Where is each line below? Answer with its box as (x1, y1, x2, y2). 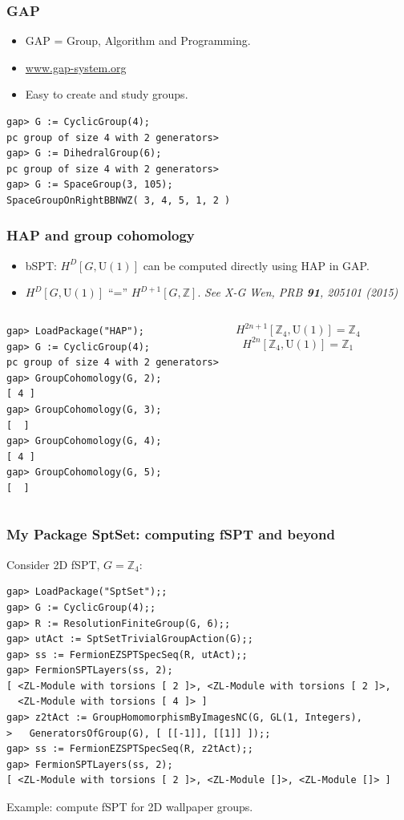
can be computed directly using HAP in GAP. (143, 257, 370, 273)
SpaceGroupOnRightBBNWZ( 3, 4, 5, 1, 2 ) (6, 194, 231, 206)
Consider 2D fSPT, (6, 555, 100, 572)
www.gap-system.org (25, 59, 127, 75)
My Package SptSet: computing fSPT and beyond (6, 524, 335, 544)
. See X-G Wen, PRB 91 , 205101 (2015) (197, 284, 398, 301)
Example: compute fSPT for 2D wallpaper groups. (6, 798, 253, 815)
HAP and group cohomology (6, 225, 195, 245)
